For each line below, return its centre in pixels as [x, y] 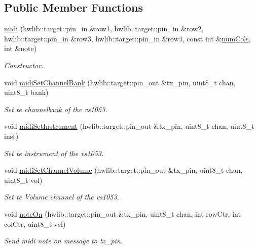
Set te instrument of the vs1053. [54, 153]
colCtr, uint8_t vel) [35, 223]
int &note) [21, 48]
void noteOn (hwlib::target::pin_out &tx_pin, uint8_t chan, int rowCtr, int [122, 213]
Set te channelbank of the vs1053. [56, 109]
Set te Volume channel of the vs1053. [62, 197]
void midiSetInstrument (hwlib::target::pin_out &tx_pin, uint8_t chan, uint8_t [129, 126]
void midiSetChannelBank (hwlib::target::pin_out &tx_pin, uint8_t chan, [120, 82]
